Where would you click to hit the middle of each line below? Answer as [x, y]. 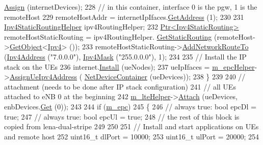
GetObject [26, 47]
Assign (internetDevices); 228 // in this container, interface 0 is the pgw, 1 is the [131, 7]
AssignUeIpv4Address [43, 77]
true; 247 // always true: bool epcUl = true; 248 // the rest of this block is [122, 116]
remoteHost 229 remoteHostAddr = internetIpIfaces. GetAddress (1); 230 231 [124, 17]
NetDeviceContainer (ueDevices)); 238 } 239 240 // [165, 77]
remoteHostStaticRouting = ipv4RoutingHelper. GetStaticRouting [108, 36]
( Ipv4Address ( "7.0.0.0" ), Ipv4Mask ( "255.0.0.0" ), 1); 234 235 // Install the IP [125, 56]
